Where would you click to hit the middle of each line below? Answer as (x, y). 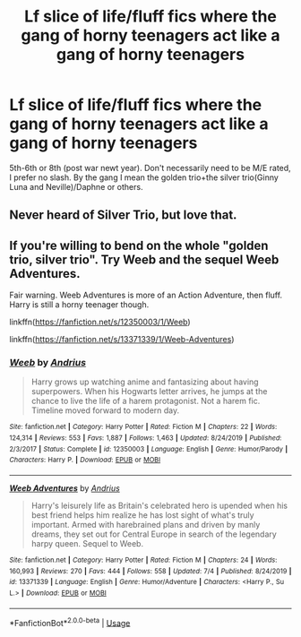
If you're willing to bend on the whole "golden (139, 245)
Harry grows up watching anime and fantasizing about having (145, 382)
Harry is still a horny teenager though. (79, 305)
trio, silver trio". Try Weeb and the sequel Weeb (144, 259)
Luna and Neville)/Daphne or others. (76, 186)
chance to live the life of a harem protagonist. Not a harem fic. (146, 401)
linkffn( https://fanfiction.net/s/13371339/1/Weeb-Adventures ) (122, 340)
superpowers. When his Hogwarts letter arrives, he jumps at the (149, 392)
